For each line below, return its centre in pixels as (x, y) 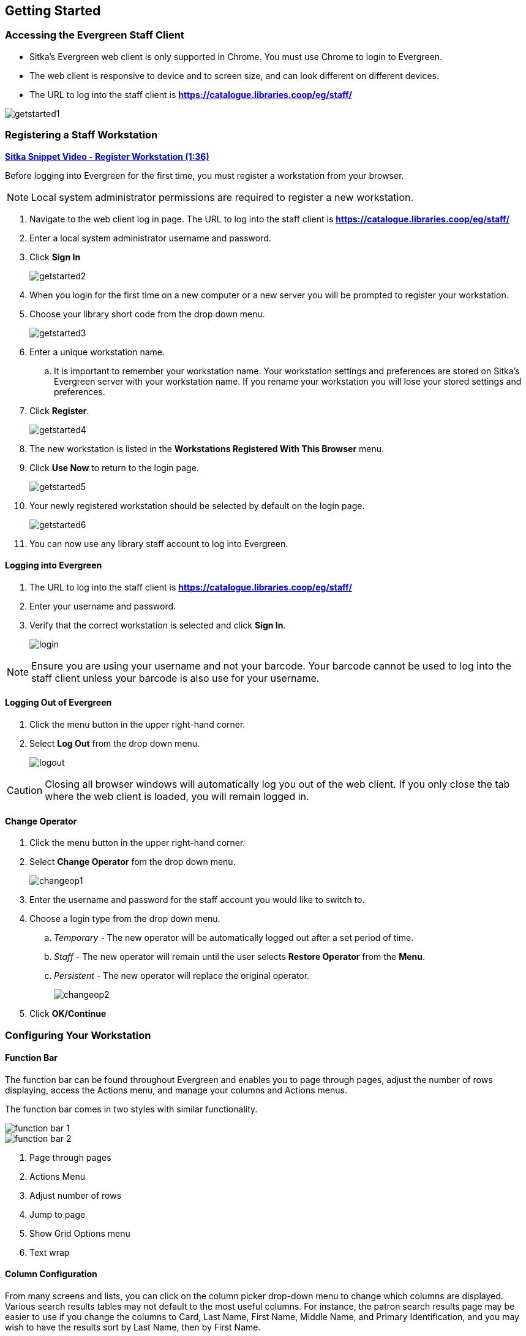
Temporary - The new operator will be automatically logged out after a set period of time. (234, 938)
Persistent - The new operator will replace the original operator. (182, 976)
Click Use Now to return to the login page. (114, 467)
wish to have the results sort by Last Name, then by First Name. (133, 1327)
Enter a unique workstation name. (97, 352)
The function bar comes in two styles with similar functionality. (131, 1109)
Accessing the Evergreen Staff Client (95, 35)
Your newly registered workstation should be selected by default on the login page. (197, 505)
